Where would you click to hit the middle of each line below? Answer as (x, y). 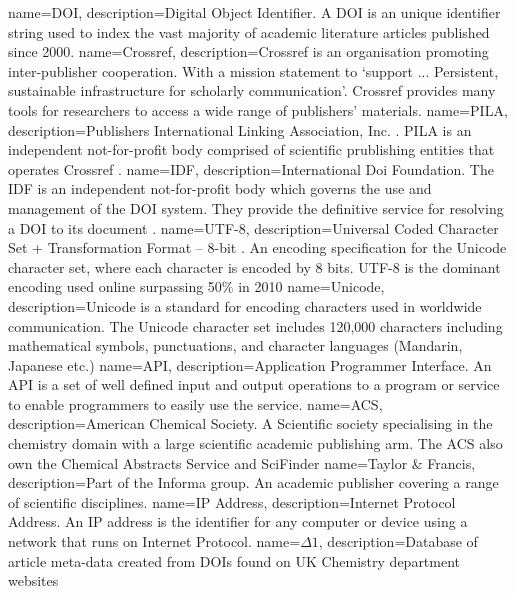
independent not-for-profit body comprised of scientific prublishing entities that (251, 149)
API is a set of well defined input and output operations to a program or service (254, 384)
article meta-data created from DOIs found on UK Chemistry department (234, 560)
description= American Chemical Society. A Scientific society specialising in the (250, 423)
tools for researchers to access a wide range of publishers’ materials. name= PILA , (258, 109)
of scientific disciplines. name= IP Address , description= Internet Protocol (232, 501)
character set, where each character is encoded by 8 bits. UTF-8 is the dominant (254, 266)
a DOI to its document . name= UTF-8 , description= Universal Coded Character (253, 227)
